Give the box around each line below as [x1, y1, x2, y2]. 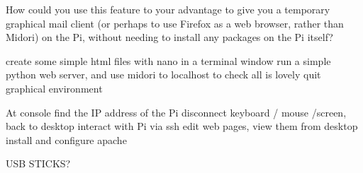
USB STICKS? [6, 156, 71, 171]
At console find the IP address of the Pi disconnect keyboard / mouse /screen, [6, 105, 347, 119]
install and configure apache [6, 132, 127, 147]
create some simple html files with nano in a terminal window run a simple [6, 53, 331, 68]
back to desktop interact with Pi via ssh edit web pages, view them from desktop [6, 119, 358, 133]
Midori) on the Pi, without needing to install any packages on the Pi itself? [6, 30, 333, 44]
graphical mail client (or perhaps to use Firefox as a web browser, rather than [6, 16, 344, 30]
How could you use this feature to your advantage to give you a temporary [6, 2, 330, 16]
